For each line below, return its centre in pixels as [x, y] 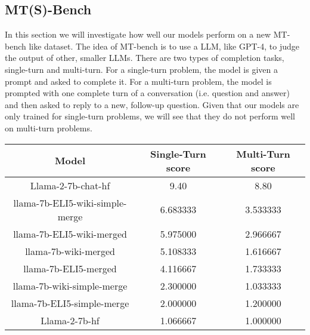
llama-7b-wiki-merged [70, 251]
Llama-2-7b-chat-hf [70, 185]
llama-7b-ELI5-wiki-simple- [70, 202]
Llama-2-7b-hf [70, 320]
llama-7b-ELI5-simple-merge [70, 303]
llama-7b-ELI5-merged [70, 268]
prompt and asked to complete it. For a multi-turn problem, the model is [138, 81]
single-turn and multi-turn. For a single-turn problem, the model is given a [141, 69]
